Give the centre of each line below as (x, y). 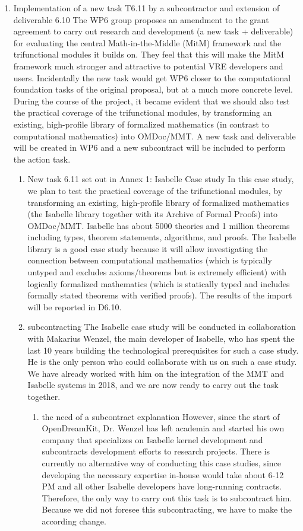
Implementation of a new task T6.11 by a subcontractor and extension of (146, 8)
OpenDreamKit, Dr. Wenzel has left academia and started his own (163, 428)
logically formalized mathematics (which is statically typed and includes (159, 283)
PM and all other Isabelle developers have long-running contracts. (162, 486)
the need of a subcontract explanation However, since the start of (161, 416)
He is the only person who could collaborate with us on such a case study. (162, 362)
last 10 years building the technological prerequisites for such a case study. (163, 350)
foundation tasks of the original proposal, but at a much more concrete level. (153, 89)
